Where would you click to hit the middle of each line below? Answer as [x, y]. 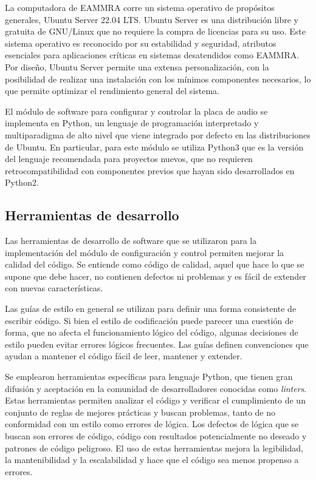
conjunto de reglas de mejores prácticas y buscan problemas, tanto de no [140, 412]
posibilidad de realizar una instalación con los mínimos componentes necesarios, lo [158, 79]
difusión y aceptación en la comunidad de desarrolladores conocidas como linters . [156, 388]
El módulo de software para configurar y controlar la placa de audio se [136, 111]
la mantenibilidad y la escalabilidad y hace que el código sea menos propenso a [152, 460]
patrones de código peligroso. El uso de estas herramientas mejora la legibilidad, [154, 448]
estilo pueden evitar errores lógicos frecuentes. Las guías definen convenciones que [157, 344]
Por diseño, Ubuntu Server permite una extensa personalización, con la [137, 66]
